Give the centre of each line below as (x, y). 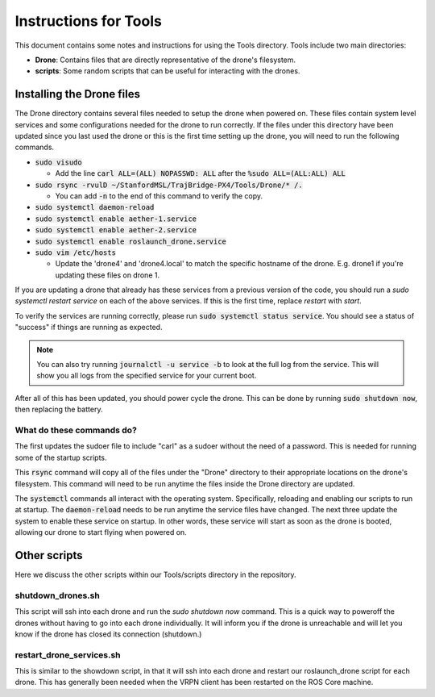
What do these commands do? (76, 430)
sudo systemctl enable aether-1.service (116, 219)
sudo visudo (58, 162)
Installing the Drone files (78, 94)
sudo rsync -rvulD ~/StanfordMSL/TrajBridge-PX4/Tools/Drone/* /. (169, 185)
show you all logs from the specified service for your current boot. (147, 376)
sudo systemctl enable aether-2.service (116, 230)
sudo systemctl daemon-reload (95, 207)
